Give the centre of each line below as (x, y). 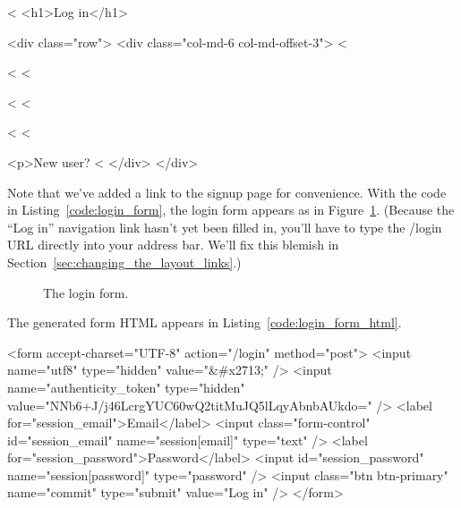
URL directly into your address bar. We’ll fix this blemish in (173, 245)
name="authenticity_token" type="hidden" (126, 387)
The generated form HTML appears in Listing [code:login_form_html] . (205, 322)
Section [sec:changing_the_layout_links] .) (124, 262)
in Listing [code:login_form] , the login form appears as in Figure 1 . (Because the (231, 210)
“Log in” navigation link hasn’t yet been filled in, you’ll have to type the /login (225, 227)
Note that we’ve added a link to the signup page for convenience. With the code (227, 192)
